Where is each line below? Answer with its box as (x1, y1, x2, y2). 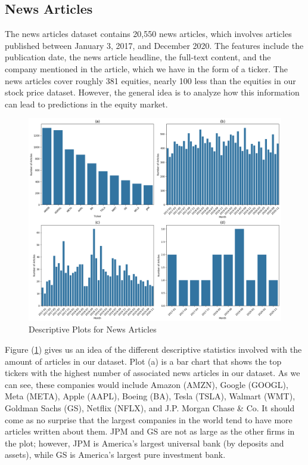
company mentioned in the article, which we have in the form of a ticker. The (5, 62, 288, 75)
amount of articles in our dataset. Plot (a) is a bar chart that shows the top (5, 355, 282, 367)
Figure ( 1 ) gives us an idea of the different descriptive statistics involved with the (5, 343, 302, 356)
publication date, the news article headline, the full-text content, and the (5, 51, 271, 63)
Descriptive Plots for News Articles (29, 323, 157, 335)
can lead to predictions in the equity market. (5, 97, 168, 110)
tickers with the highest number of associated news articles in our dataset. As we (5, 367, 300, 379)
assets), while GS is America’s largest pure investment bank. (5, 448, 226, 461)
